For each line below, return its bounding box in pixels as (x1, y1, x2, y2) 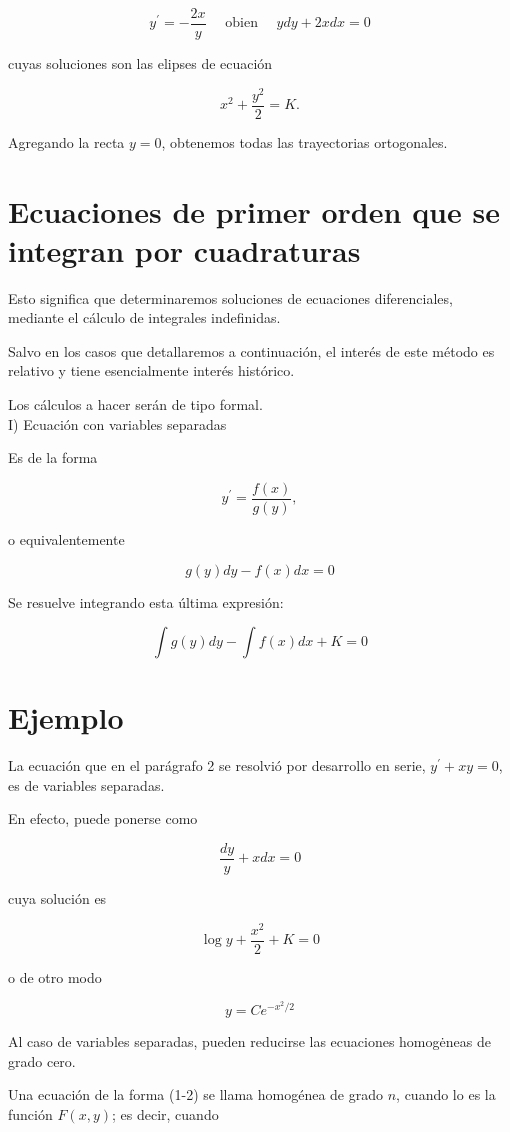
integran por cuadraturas (8, 229, 361, 270)
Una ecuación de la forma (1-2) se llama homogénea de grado (8, 1084, 384, 1105)
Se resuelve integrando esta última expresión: (8, 591, 284, 612)
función (8, 1103, 53, 1124)
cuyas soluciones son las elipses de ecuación (8, 53, 273, 74)
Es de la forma (8, 447, 98, 468)
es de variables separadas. (8, 774, 165, 795)
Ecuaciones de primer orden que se (8, 190, 500, 231)
